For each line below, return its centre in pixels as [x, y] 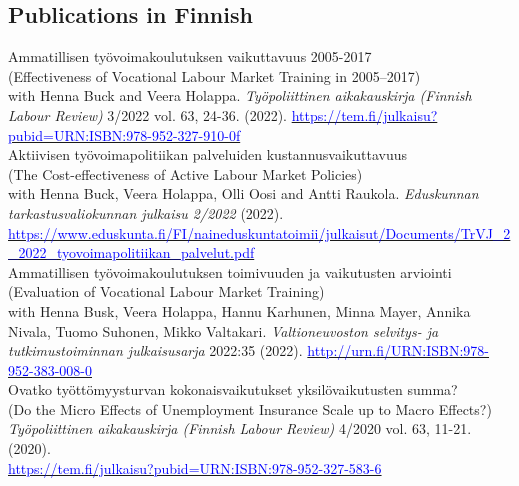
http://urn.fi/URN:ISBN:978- [398, 350]
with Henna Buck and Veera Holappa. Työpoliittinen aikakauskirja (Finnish [240, 95]
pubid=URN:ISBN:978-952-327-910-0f [124, 134]
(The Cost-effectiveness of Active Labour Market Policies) [185, 173]
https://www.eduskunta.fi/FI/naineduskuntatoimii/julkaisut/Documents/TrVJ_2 [259, 232]
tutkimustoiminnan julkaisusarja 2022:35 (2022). [155, 350]
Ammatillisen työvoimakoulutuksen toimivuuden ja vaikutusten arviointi [230, 271]
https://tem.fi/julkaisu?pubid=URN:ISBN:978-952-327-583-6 [195, 467]
